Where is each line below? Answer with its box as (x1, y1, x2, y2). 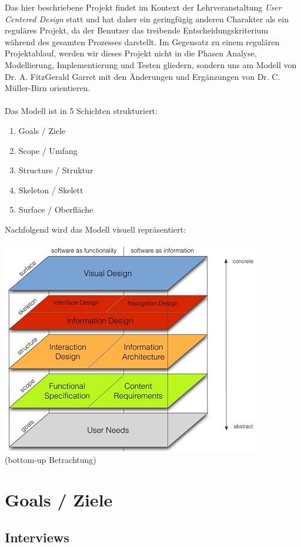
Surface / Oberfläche (18, 203, 93, 216)
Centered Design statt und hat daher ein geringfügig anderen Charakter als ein (5, 12, 289, 25)
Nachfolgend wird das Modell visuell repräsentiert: (5, 223, 186, 235)
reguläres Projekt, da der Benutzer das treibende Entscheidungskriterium (5, 24, 269, 36)
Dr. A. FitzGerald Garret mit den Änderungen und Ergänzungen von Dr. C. (5, 70, 280, 82)
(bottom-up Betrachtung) (5, 453, 96, 465)
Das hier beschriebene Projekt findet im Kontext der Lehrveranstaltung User (5, 1, 282, 13)
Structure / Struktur (18, 164, 93, 176)
